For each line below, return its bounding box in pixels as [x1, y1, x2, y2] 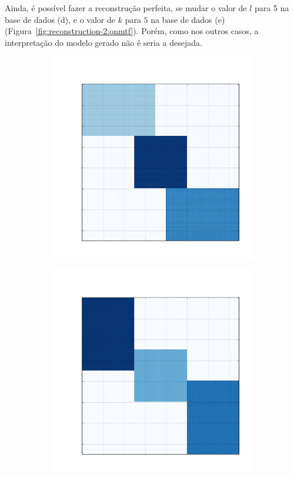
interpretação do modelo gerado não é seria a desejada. [5, 36, 202, 48]
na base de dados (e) [151, 13, 225, 25]
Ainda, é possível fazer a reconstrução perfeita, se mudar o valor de [5, 2, 247, 14]
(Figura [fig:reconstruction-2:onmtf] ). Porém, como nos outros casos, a [5, 25, 259, 37]
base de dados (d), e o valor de [5, 13, 116, 25]
